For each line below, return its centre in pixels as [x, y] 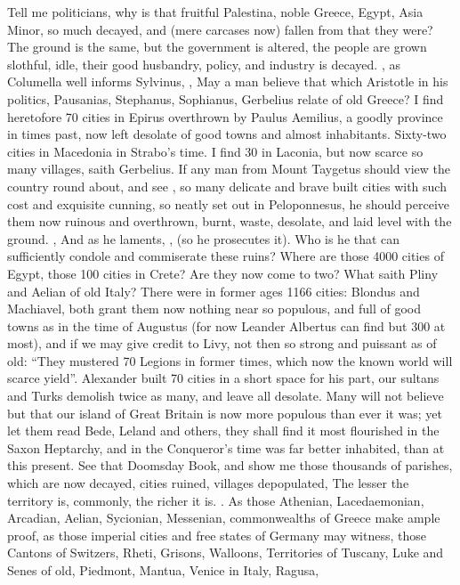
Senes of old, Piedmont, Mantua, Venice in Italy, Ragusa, [163, 570]
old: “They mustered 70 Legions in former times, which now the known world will [230, 360]
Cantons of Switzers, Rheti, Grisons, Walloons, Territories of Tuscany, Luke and [226, 552]
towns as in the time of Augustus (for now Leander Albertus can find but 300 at [226, 325]
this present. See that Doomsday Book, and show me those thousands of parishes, [230, 465]
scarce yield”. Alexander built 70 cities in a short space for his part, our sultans [223, 378]
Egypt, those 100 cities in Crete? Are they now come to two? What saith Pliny [223, 273]
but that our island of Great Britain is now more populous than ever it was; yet [225, 413]
